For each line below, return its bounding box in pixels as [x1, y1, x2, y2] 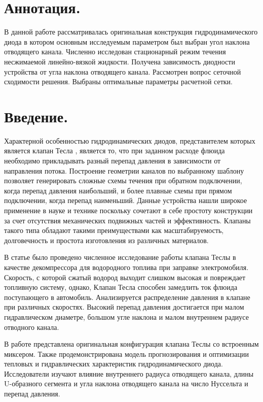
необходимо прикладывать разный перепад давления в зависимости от [4, 155, 221, 165]
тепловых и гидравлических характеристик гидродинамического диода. [4, 358, 223, 369]
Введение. [4, 106, 68, 126]
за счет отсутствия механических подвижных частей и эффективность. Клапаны [4, 215, 251, 225]
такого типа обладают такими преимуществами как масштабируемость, [4, 225, 224, 236]
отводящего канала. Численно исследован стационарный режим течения [4, 46, 226, 57]
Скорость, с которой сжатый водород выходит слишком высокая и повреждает [4, 272, 246, 282]
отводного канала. [4, 321, 59, 332]
